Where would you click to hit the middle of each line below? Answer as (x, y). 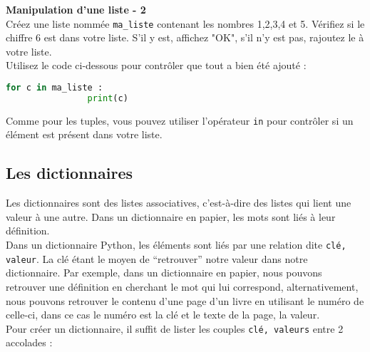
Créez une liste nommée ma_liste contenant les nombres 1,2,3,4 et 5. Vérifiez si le (185, 23)
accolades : (29, 342)
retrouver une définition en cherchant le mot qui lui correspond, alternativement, (182, 286)
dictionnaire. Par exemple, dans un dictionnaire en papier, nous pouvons (164, 273)
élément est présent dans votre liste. (84, 134)
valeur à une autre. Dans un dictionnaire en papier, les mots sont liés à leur (171, 216)
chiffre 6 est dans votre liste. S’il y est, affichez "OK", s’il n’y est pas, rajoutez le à (185, 37)
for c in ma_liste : (55, 88)
